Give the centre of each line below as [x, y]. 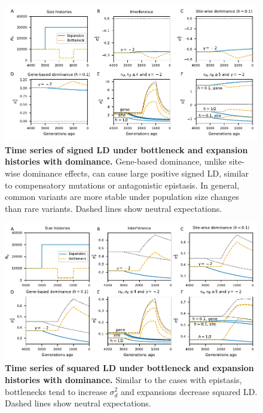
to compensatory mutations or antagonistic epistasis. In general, [122, 185]
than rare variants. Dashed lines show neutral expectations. [114, 208]
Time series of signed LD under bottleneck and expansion [126, 149]
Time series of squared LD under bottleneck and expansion [129, 368]
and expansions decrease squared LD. [189, 391]
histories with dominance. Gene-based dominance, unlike [116, 161]
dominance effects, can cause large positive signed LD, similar [136, 173]
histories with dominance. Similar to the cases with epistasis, [123, 379]
